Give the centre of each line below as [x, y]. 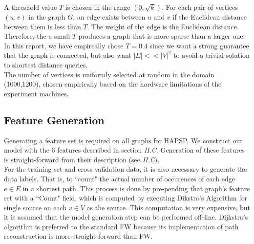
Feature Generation [54, 120]
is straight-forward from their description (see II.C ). [82, 159]
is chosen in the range [98, 7]
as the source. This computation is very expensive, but [169, 207]
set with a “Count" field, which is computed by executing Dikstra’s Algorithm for [126, 198]
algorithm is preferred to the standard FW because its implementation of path [121, 226]
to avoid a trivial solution [212, 55]
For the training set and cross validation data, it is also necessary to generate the [126, 169]
